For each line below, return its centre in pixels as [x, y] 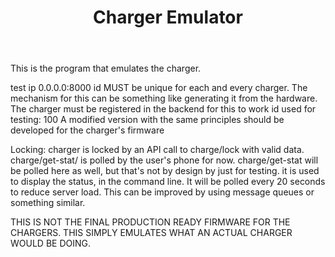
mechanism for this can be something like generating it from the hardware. [164, 98]
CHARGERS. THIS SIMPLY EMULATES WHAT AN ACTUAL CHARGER [151, 233]
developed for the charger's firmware [87, 130]
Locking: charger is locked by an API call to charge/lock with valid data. [157, 150]
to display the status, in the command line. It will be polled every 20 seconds [168, 182]
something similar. [48, 203]
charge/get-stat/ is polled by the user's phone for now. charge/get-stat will [164, 160]
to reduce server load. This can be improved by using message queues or [162, 192]
